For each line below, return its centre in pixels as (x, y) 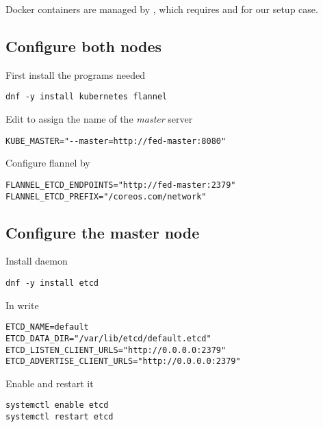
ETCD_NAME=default (47, 327)
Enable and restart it (50, 383)
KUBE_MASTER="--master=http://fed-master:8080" (116, 141)
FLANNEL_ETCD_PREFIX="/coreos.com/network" (106, 196)
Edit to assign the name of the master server (99, 119)
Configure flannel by (48, 163)
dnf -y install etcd (52, 283)
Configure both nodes (84, 46)
